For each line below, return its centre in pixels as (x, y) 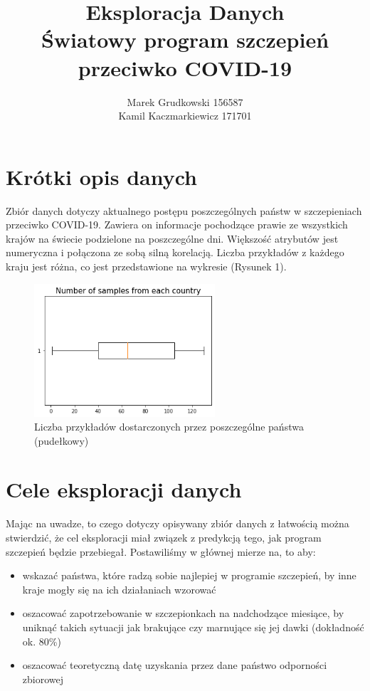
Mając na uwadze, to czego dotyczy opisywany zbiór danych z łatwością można (178, 523)
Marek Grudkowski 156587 (185, 101)
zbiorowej (43, 679)
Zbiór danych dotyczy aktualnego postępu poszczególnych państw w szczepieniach (184, 210)
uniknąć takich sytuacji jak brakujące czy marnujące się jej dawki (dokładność (193, 627)
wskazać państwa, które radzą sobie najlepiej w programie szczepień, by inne (189, 575)
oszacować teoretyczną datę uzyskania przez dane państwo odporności (175, 665)
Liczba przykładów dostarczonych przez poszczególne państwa (169, 427)
